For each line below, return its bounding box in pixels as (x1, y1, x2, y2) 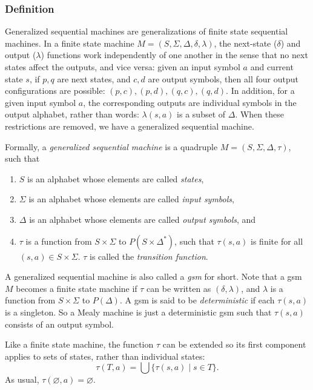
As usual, (5, 373, 39, 386)
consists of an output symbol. (5, 317, 114, 330)
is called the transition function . (90, 250, 208, 262)
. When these (235, 108, 284, 121)
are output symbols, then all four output (148, 72, 298, 85)
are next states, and (57, 72, 131, 85)
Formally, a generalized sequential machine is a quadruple (5, 140, 218, 153)
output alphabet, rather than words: (5, 108, 139, 121)
